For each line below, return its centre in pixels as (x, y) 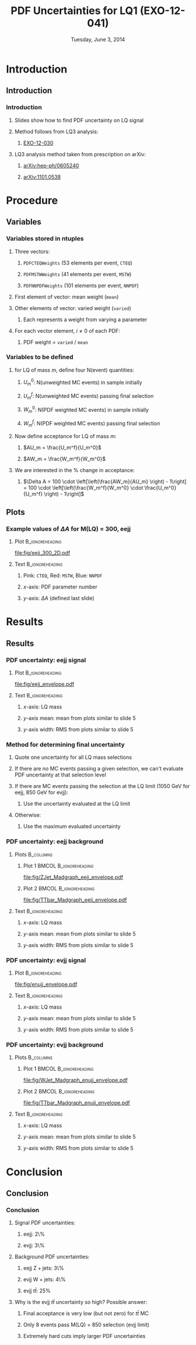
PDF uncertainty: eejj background (55, 842)
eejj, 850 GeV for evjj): (41, 792)
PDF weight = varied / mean (56, 342)
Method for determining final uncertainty (66, 745)
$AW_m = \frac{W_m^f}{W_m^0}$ (64, 459)
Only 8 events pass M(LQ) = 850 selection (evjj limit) (86, 1325)
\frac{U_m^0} (160, 487)
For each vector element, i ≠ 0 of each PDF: (67, 331)
